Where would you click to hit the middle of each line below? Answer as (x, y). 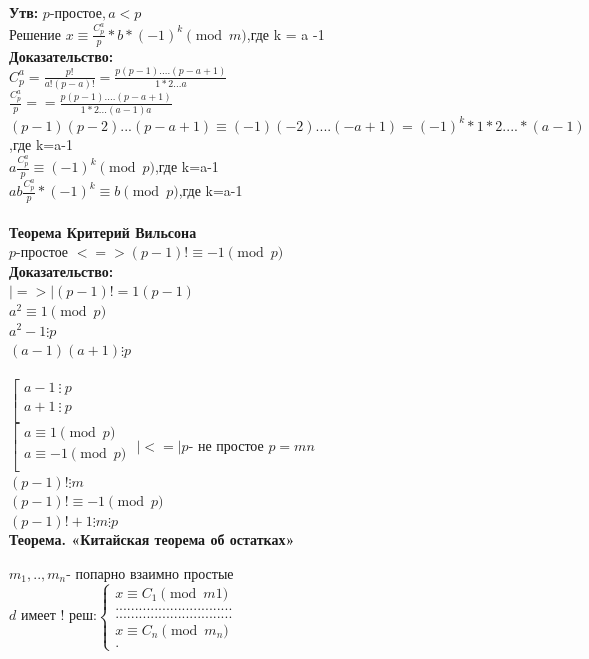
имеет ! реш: (58, 616)
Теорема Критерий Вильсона (103, 231)
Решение (35, 33)
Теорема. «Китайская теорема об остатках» (152, 539)
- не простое (226, 444)
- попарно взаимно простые (150, 572)
